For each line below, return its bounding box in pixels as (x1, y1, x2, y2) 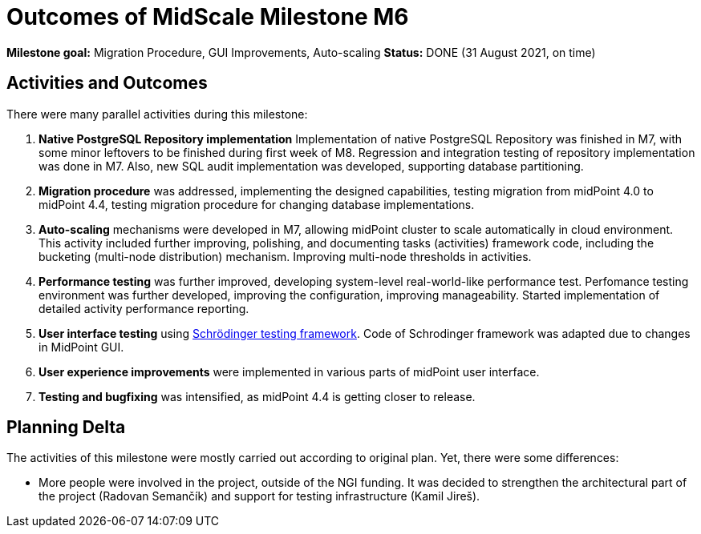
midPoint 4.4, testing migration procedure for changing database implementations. (38, 197, 475, 211)
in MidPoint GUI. (38, 339, 124, 354)
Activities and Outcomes (6, 73, 208, 94)
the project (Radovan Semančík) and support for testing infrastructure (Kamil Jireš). (38, 489, 480, 504)
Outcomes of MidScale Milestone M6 (6, 3, 409, 30)
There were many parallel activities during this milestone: (6, 106, 308, 121)
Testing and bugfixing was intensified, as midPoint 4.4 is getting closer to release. (38, 389, 476, 404)
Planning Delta (6, 417, 126, 438)
